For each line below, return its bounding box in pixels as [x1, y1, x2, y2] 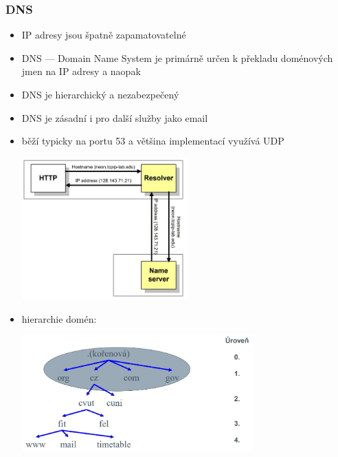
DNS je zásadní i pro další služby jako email [21, 110, 208, 125]
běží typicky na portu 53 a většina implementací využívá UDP [21, 134, 284, 148]
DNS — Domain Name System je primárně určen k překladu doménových [21, 50, 333, 65]
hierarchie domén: [21, 311, 97, 326]
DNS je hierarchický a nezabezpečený [21, 87, 179, 101]
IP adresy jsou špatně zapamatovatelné [21, 28, 186, 42]
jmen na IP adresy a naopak [21, 64, 141, 78]
